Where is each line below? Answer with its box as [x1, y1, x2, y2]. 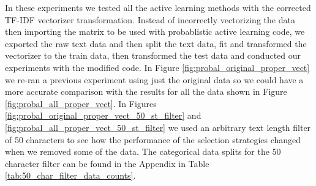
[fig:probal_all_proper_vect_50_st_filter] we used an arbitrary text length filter [5, 121, 311, 133]
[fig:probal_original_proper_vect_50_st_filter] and [5, 109, 201, 122]
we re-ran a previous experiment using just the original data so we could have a [5, 73, 304, 86]
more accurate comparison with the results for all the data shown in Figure [5, 85, 287, 98]
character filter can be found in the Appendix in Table [5, 157, 209, 169]
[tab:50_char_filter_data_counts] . [5, 169, 136, 182]
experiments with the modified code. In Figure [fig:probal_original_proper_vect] [5, 61, 310, 73]
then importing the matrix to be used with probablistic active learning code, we [5, 25, 305, 38]
